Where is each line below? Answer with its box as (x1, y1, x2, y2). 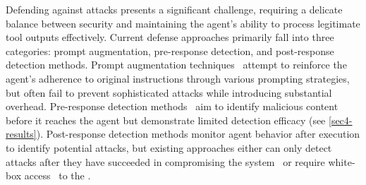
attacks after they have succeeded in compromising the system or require (6, 154, 325, 169)
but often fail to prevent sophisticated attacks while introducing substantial (6, 85, 332, 100)
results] (6, 126, 37, 141)
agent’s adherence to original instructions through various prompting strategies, (6, 71, 350, 85)
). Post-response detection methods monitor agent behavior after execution (36, 126, 360, 141)
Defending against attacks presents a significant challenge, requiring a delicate (6, 2, 343, 16)
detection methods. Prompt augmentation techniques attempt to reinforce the (6, 57, 347, 72)
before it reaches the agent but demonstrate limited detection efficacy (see (6, 112, 326, 127)
